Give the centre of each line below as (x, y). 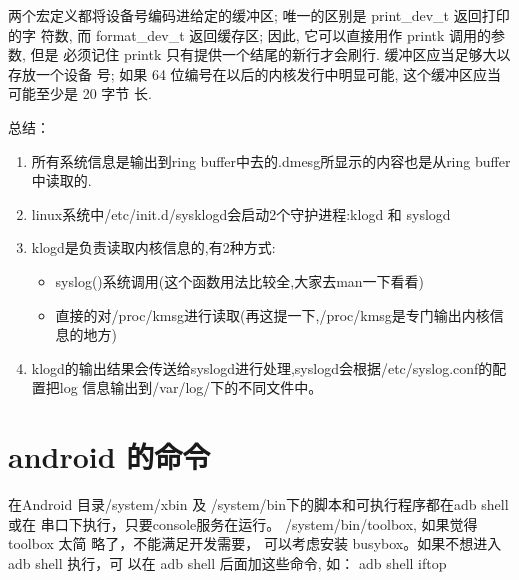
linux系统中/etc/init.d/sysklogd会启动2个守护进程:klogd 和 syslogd (241, 213)
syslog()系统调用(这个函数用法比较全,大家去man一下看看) (240, 280)
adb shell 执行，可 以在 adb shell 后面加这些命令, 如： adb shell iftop (227, 562)
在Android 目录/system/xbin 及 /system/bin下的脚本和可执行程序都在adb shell (258, 504)
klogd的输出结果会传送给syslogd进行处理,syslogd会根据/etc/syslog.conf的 (262, 367)
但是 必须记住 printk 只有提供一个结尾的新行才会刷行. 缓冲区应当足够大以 (270, 54)
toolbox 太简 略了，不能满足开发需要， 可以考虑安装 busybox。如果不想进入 (255, 543)
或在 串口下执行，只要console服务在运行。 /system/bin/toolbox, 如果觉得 (243, 523)
